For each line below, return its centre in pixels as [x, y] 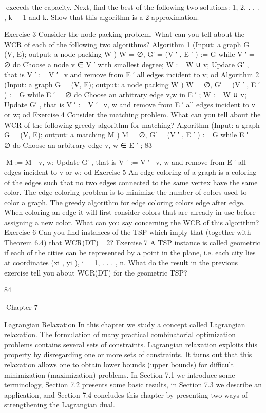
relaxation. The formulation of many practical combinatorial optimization [120, 334]
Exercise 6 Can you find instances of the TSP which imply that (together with [128, 232]
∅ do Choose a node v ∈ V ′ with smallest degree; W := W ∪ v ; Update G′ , [127, 64]
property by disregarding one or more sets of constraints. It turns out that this [128, 354]
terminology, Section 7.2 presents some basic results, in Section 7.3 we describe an [133, 385]
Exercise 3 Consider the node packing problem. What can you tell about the [124, 34]
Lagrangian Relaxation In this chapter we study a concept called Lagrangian [125, 324]
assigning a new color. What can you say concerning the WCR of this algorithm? [132, 222]
